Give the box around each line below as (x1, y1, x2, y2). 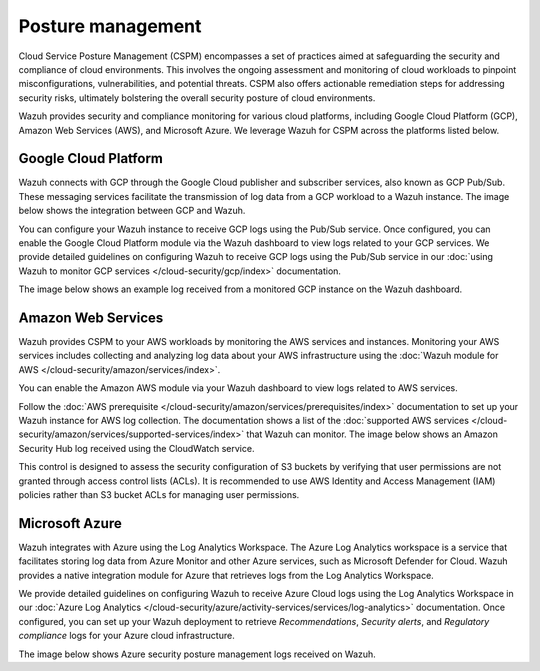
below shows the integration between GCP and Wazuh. (18, 205, 246, 217)
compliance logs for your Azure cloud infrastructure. (18, 630, 235, 642)
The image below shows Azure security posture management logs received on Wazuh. (18, 648, 377, 660)
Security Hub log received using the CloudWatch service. (18, 442, 255, 454)
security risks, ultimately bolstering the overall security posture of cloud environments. (18, 91, 376, 104)
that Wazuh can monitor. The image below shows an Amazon (246, 428, 499, 440)
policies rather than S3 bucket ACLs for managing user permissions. (18, 488, 300, 500)
